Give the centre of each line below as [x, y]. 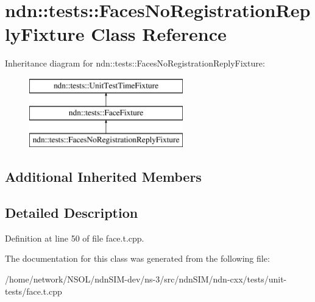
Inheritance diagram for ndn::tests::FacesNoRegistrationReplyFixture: [135, 63]
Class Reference [159, 34]
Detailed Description [72, 213]
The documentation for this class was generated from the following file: [137, 258]
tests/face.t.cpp [34, 291]
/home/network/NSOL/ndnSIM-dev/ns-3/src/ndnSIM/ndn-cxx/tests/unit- [146, 279]
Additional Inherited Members [103, 177]
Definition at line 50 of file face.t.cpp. [75, 238]
